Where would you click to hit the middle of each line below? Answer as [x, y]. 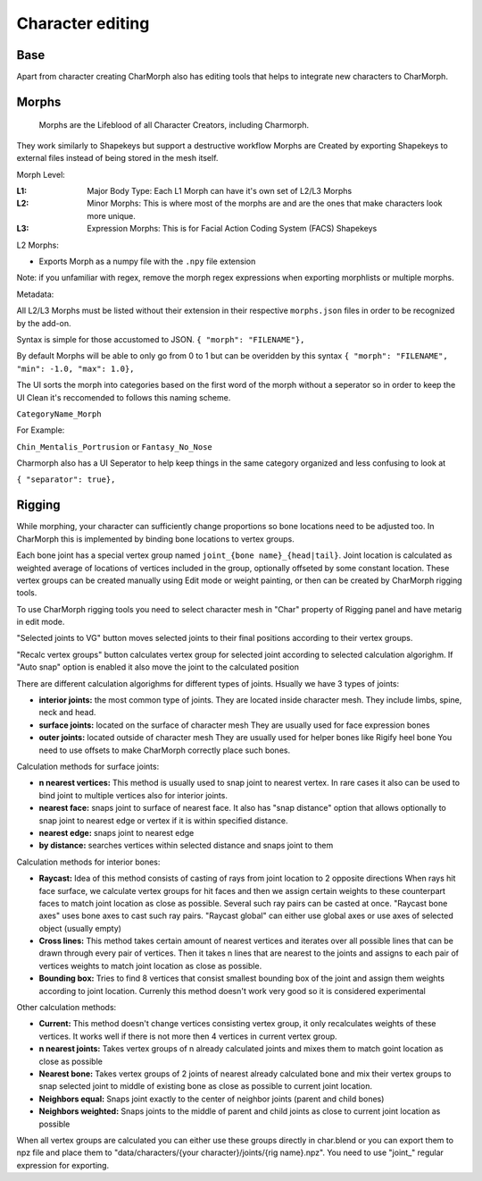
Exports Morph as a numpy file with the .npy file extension [147, 261]
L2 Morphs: [38, 245]
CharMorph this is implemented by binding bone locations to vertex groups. [155, 539]
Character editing [83, 23]
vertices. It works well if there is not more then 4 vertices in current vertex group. [188, 1036]
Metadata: [35, 294]
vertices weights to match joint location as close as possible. [150, 966]
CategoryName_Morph [59, 414]
